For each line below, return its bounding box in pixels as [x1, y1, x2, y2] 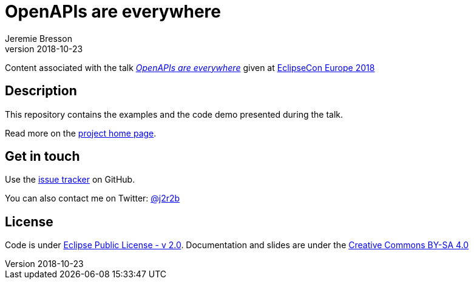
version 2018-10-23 [5, 43, 83, 54]
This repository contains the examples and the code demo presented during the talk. [5, 109, 344, 120]
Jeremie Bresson [5, 33, 72, 44]
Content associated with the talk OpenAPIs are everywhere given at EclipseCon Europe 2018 [5, 62, 375, 73]
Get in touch [5, 149, 80, 164]
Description [5, 83, 77, 99]
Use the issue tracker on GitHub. [5, 174, 135, 185]
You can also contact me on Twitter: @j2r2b [5, 193, 180, 204]
